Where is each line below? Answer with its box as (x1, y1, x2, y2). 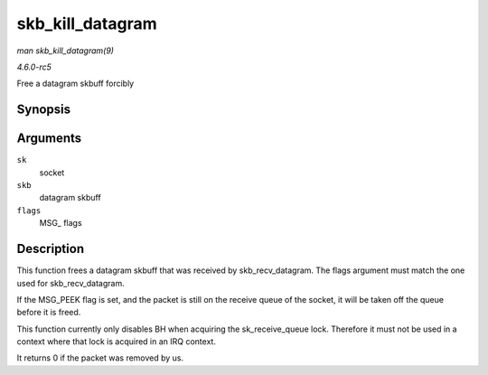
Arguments (16, 131, 82, 146)
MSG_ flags (39, 218, 82, 229)
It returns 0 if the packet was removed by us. (16, 352, 184, 363)
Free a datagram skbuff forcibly (16, 78, 135, 89)
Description (16, 241, 85, 257)
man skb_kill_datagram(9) (16, 45, 115, 56)
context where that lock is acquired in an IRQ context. (16, 336, 217, 347)
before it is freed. (16, 307, 81, 318)
